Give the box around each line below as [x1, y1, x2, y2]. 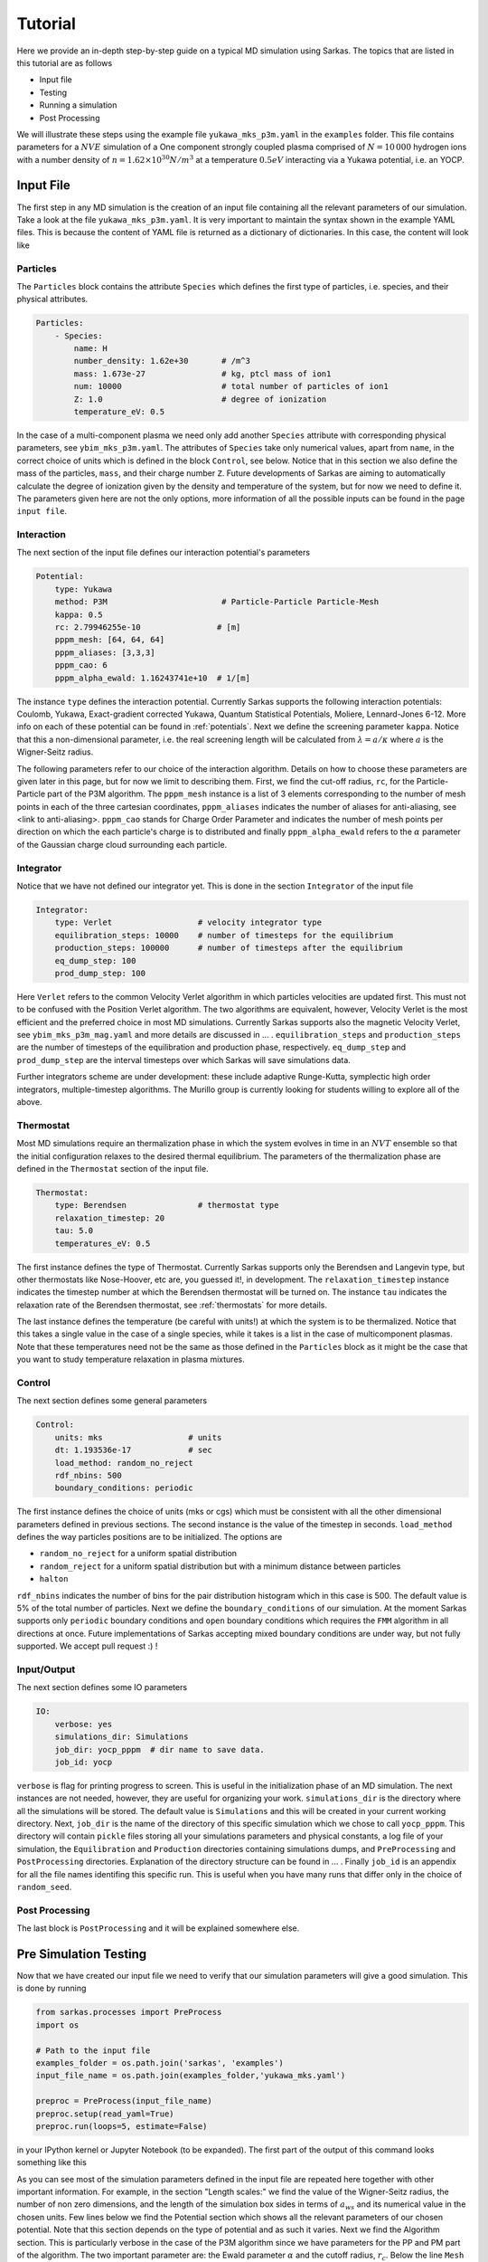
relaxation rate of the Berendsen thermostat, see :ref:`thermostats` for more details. [16, 1299, 328, 1310]
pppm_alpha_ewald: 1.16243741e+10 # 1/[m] [54, 672, 250, 683]
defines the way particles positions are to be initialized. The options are [16, 1532, 283, 1543]
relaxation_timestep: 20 [54, 1212, 165, 1223]
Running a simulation [39, 100, 117, 110]
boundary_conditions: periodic [54, 1483, 193, 1493]
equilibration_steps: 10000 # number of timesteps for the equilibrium [54, 930, 393, 940]
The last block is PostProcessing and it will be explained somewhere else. [16, 1923, 300, 1934]
